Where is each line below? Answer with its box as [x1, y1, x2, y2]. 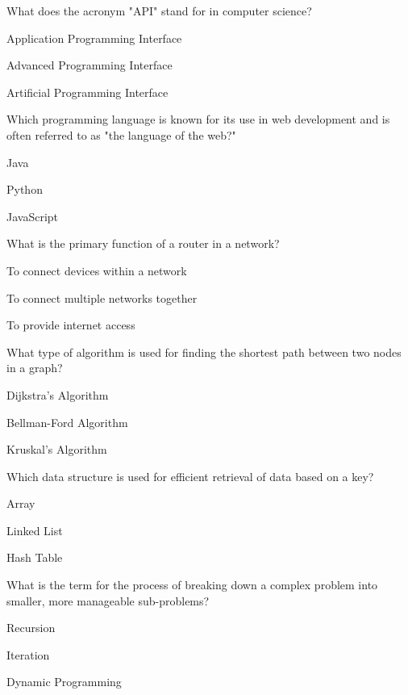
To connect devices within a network [6, 262, 187, 278]
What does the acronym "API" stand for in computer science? [6, 2, 312, 19]
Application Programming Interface [6, 29, 182, 46]
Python [6, 181, 43, 198]
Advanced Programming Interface [6, 57, 173, 73]
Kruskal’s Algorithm [6, 441, 107, 458]
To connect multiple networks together [6, 289, 198, 306]
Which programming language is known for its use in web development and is [6, 111, 390, 128]
